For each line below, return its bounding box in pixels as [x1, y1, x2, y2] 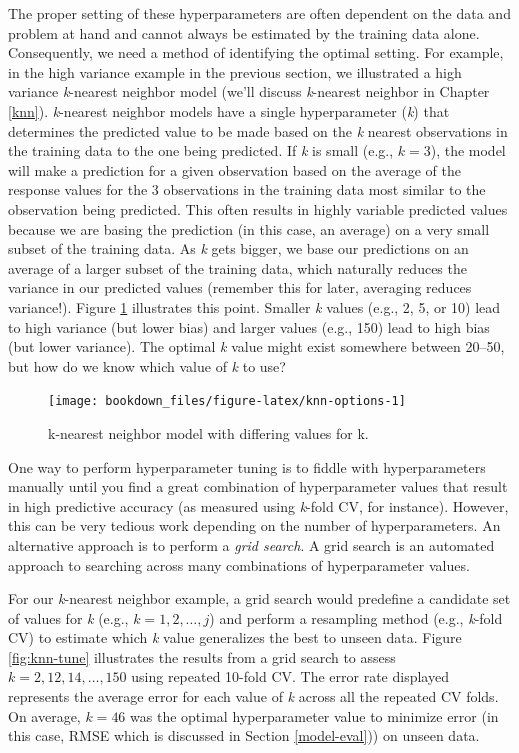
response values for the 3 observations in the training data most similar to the [8, 179, 486, 200]
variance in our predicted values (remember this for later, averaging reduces [8, 277, 472, 298]
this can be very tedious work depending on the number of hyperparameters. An [8, 515, 501, 536]
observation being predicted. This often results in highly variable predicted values [8, 198, 508, 219]
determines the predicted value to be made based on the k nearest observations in [8, 120, 508, 141]
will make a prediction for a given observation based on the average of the [8, 159, 461, 180]
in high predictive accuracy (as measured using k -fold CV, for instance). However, [8, 495, 509, 516]
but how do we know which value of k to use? [8, 355, 286, 376]
